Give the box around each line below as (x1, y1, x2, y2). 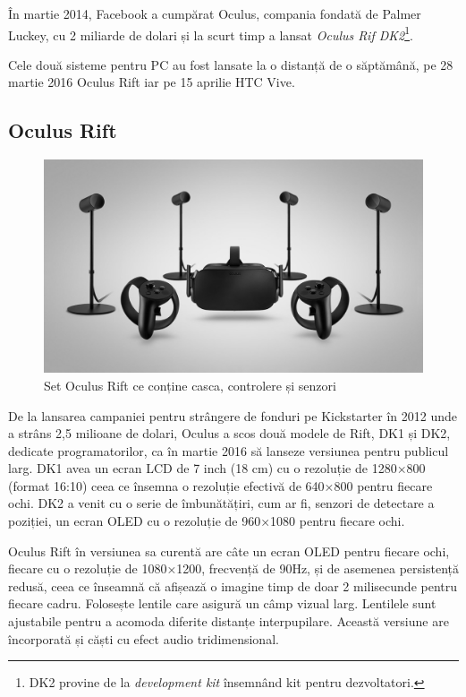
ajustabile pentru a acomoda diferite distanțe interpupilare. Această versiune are (8, 612, 449, 631)
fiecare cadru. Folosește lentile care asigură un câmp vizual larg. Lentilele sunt (8, 594, 436, 613)
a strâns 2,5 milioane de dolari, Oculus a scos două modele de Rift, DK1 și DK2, (8, 424, 451, 443)
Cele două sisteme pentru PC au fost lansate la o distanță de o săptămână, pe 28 (8, 55, 453, 73)
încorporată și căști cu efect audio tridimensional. (8, 629, 279, 648)
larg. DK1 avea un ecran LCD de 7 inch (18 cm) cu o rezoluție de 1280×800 (8, 459, 426, 478)
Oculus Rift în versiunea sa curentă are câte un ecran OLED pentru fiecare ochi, (8, 541, 450, 560)
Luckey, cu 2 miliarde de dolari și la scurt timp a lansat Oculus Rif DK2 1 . (8, 22, 413, 44)
